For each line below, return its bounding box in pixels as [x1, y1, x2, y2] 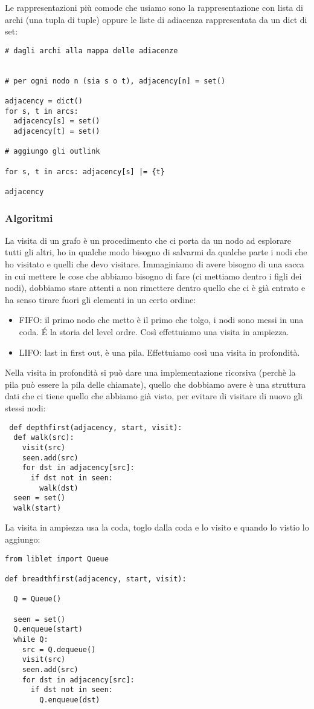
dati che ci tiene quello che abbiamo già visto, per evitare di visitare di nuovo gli [5, 390, 303, 402]
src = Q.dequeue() [22, 645, 96, 654]
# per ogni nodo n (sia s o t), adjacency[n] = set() [5, 76, 226, 85]
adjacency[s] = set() [13, 117, 100, 126]
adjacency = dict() [5, 97, 83, 106]
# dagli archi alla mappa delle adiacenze [5, 46, 178, 55]
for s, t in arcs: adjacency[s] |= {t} [5, 167, 165, 176]
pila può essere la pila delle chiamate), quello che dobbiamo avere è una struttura [5, 377, 306, 390]
